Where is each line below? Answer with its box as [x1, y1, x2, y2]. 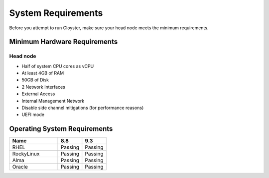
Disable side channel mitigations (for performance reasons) [21, 105, 144, 111]
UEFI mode [21, 112, 45, 118]
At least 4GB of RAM [21, 70, 64, 76]
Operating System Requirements [9, 124, 113, 133]
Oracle [12, 164, 28, 171]
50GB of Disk [21, 77, 49, 83]
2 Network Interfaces [21, 84, 66, 90]
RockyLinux [12, 150, 40, 157]
